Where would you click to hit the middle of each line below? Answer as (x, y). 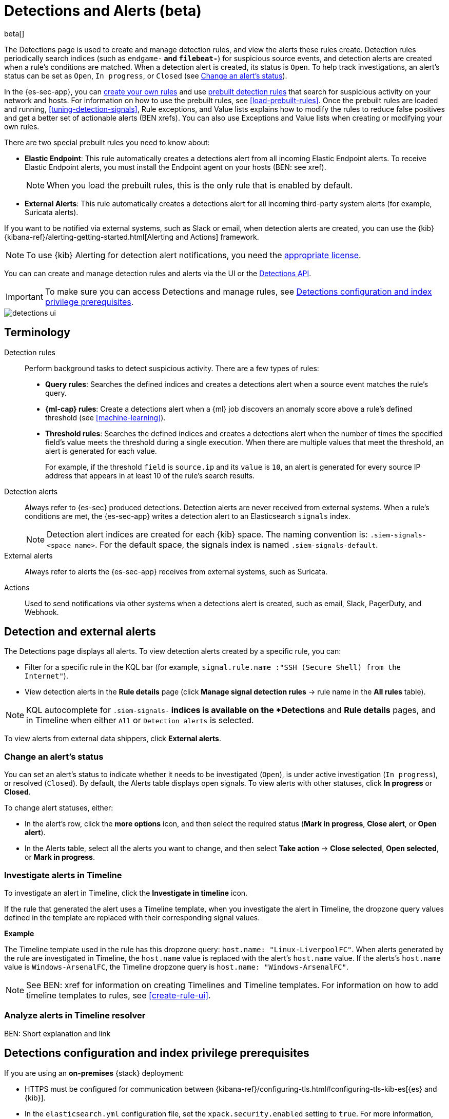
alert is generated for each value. (101, 451)
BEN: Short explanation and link (57, 1033)
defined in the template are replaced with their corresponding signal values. (132, 917)
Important (24, 296)
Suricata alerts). (52, 212)
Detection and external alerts (80, 632)
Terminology (37, 333)
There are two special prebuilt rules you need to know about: (107, 142)
